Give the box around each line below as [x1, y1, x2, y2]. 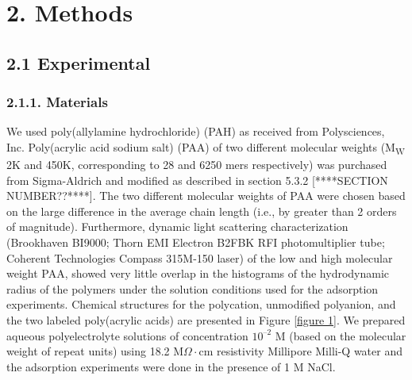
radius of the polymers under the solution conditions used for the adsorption [6, 280, 379, 297]
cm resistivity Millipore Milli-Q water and [198, 343, 402, 359]
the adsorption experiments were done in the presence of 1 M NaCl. [6, 358, 336, 374]
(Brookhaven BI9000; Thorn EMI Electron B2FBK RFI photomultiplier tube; [6, 234, 385, 251]
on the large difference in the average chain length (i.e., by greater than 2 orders [6, 202, 397, 219]
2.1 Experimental [6, 50, 151, 75]
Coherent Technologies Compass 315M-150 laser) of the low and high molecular [6, 249, 393, 266]
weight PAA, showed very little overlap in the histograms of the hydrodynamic [6, 265, 390, 282]
